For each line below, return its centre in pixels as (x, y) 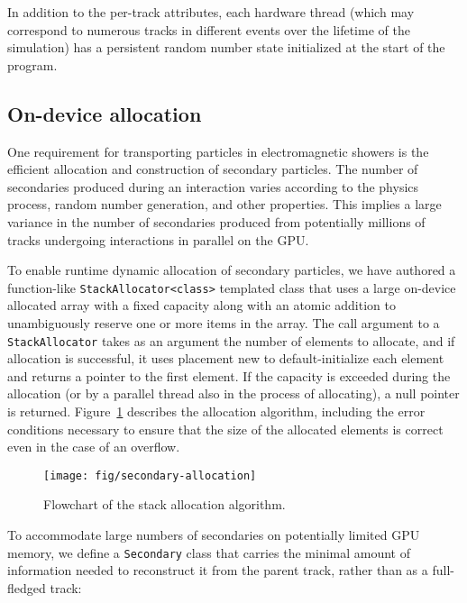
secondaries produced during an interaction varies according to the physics (213, 186)
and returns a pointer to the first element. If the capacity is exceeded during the (229, 375)
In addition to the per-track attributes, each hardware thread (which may (211, 12)
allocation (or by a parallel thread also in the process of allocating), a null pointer (233, 393)
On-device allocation (105, 113)
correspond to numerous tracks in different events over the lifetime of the (209, 29)
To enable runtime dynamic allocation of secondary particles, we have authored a (232, 270)
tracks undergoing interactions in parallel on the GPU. (158, 239)
